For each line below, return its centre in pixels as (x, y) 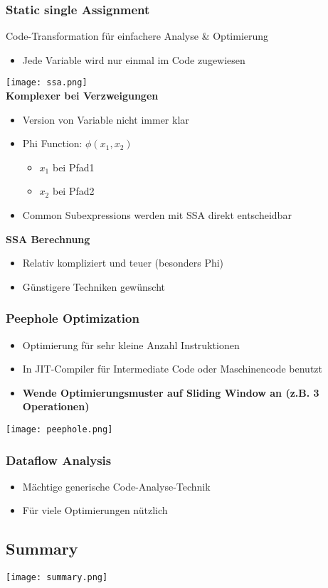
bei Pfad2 (73, 191)
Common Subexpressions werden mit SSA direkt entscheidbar (157, 215)
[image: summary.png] (57, 578)
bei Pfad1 (73, 167)
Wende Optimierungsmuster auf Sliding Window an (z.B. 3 (171, 392)
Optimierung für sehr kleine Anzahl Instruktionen (131, 344)
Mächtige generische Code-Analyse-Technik (116, 486)
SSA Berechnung (48, 239)
